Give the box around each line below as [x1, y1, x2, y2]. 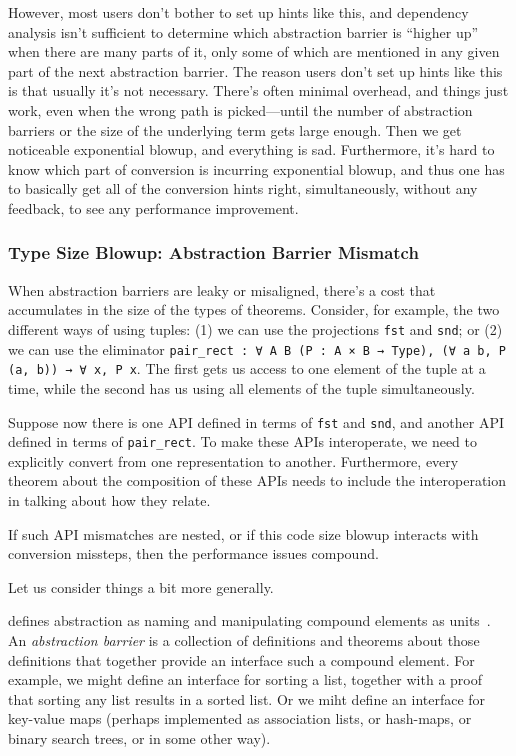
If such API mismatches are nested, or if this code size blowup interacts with [8, 523, 479, 544]
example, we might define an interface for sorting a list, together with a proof [8, 669, 483, 690]
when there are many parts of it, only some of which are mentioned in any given [8, 41, 500, 62]
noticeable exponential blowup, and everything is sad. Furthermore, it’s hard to [8, 139, 495, 160]
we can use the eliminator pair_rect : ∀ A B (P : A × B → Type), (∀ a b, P [8, 338, 506, 359]
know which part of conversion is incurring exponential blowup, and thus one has [8, 158, 505, 179]
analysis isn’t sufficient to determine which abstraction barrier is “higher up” [8, 21, 479, 42]
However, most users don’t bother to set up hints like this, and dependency [8, 2, 469, 22]
